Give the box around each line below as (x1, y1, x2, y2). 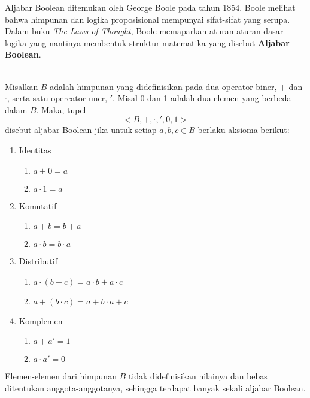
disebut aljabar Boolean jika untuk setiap (5, 123, 157, 136)
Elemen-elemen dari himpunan (5, 370, 117, 382)
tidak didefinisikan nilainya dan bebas (128, 370, 268, 382)
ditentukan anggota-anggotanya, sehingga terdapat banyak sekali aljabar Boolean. (5, 381, 306, 394)
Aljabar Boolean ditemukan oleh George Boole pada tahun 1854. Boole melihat (5, 1, 296, 13)
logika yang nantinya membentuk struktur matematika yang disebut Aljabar (5, 36, 290, 49)
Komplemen (19, 314, 63, 327)
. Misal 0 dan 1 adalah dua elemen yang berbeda (113, 92, 291, 104)
